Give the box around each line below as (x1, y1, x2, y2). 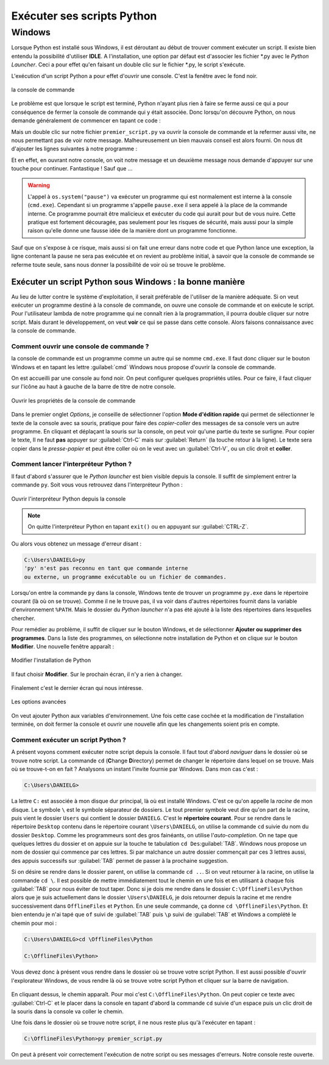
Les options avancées (11, 698, 66, 706)
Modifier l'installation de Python (11, 656, 91, 664)
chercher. (11, 614, 36, 622)
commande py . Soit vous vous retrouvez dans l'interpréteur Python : (11, 481, 183, 488)
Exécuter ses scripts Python (11, 9, 157, 23)
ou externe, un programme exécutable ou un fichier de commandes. (24, 573, 227, 580)
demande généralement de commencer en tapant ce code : (11, 117, 161, 124)
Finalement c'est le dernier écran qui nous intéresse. (11, 684, 143, 692)
